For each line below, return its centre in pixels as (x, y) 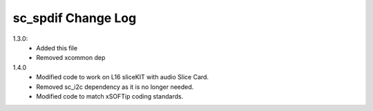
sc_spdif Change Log (75, 18)
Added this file (57, 48)
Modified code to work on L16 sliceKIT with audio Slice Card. (123, 77)
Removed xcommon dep (71, 58)
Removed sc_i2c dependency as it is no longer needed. (115, 87)
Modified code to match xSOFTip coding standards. (110, 96)
